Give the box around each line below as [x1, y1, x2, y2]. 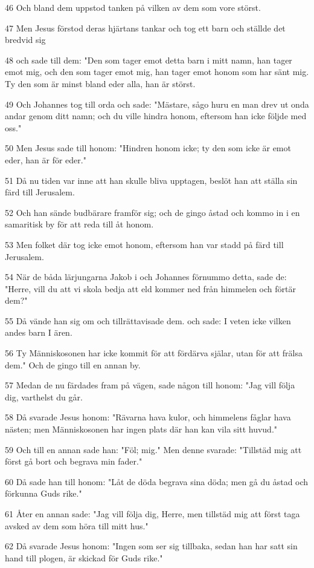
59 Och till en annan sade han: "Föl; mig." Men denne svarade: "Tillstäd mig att [5, 443, 302, 455]
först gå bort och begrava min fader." [5, 455, 143, 468]
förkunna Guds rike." [5, 487, 82, 500]
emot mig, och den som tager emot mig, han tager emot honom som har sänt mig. [5, 65, 309, 78]
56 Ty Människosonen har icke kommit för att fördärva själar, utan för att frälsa [5, 347, 303, 359]
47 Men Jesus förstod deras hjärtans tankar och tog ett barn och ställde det [5, 21, 286, 34]
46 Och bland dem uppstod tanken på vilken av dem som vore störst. [5, 1, 261, 13]
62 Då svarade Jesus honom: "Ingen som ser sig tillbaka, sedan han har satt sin [5, 540, 298, 552]
